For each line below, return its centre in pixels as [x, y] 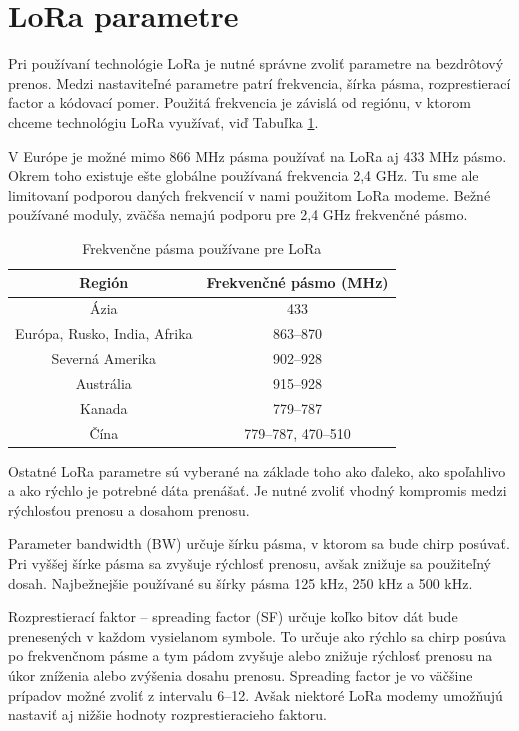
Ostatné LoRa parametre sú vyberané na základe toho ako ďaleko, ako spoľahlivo [257, 470]
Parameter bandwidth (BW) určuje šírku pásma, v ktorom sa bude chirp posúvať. [259, 543]
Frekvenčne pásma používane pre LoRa [202, 247]
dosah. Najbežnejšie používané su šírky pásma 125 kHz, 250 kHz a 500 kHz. [240, 582]
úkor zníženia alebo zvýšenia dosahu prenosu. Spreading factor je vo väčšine [240, 674]
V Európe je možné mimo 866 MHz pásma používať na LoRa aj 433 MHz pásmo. [257, 155]
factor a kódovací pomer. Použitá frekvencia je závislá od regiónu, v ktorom [239, 102]
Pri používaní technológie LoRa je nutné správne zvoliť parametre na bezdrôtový [256, 63]
